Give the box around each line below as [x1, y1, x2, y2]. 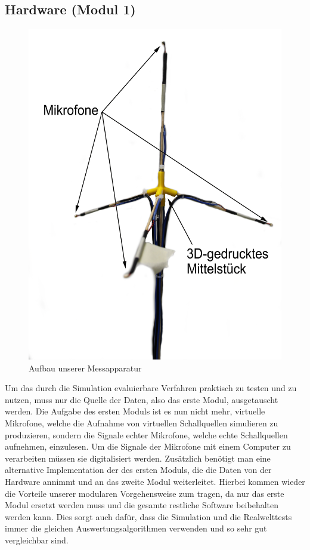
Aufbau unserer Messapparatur [29, 361, 142, 374]
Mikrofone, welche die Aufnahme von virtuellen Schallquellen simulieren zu [5, 416, 278, 429]
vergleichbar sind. [5, 533, 69, 546]
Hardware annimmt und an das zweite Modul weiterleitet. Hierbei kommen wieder [5, 475, 305, 487]
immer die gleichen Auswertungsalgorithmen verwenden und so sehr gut [5, 522, 267, 534]
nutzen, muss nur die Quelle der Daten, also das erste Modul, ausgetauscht [5, 393, 278, 405]
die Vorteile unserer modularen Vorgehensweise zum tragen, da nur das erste [5, 487, 284, 499]
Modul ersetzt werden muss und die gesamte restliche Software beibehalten [5, 499, 279, 511]
